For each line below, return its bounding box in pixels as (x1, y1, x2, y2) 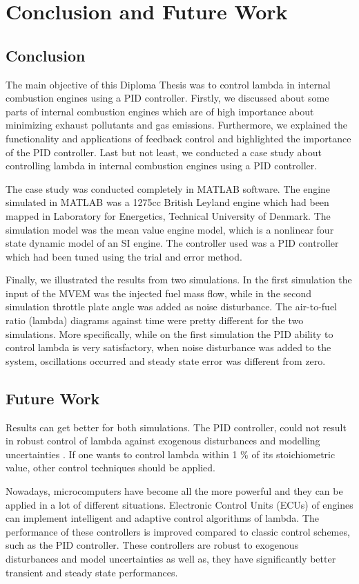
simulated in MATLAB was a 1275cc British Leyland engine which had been (6, 195, 329, 209)
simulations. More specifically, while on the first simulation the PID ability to (6, 326, 333, 341)
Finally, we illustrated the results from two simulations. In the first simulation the (6, 272, 352, 287)
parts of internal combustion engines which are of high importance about (6, 104, 314, 118)
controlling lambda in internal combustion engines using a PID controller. (6, 158, 318, 173)
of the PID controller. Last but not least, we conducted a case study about (6, 144, 322, 159)
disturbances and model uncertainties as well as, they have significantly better (6, 552, 336, 565)
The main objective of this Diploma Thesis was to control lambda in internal (6, 77, 331, 91)
